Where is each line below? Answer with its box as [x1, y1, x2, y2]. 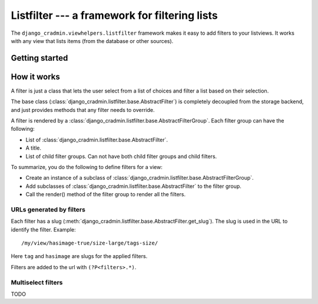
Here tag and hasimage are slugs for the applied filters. [11, 253, 148, 260]
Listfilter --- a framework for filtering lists [11, 9, 218, 22]
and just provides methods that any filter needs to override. [11, 106, 155, 113]
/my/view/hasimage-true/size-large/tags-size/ [21, 240, 158, 247]
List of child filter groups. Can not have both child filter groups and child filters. [25, 153, 217, 160]
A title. [25, 144, 41, 151]
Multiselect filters [11, 278, 63, 286]
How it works [11, 71, 60, 82]
